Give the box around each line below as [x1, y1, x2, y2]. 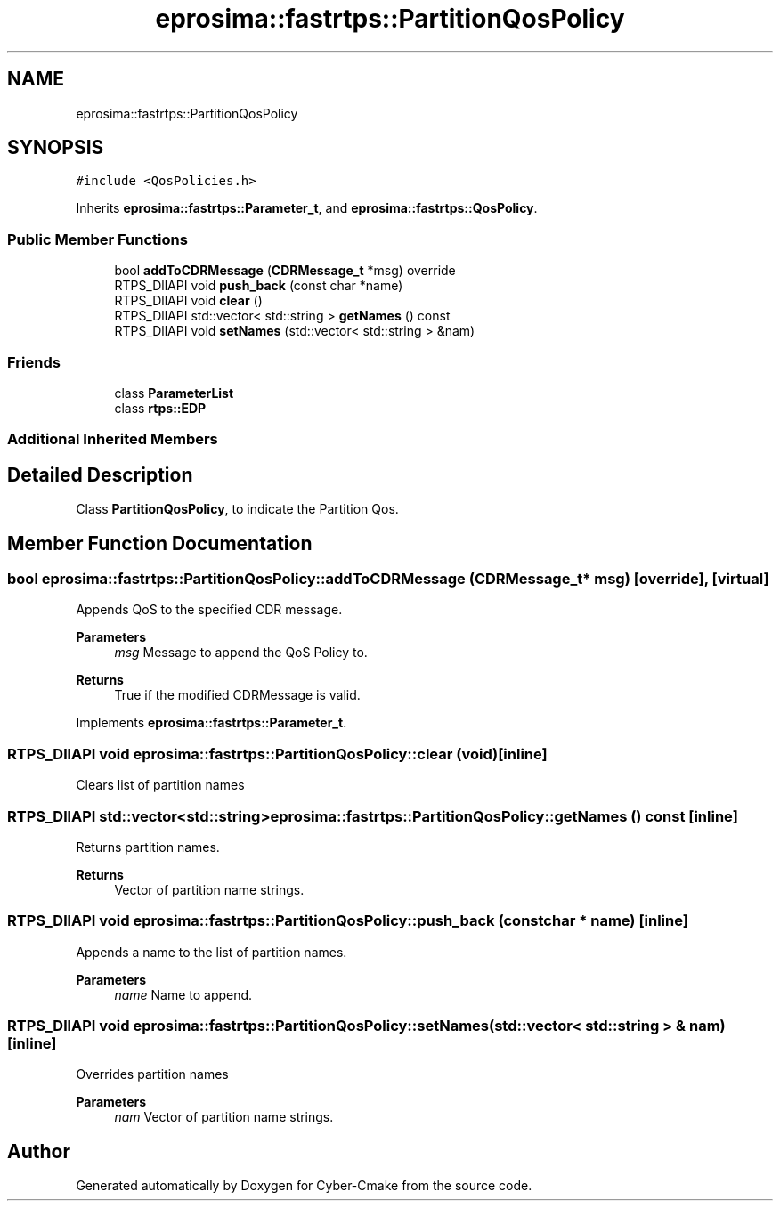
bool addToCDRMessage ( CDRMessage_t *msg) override [114, 263, 456, 279]
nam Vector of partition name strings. [114, 1109, 334, 1125]
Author [7, 1139, 70, 1163]
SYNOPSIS [7, 136, 104, 159]
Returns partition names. [76, 839, 220, 855]
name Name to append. [114, 986, 253, 1002]
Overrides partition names [76, 1066, 229, 1082]
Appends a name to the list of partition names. [76, 944, 347, 960]
